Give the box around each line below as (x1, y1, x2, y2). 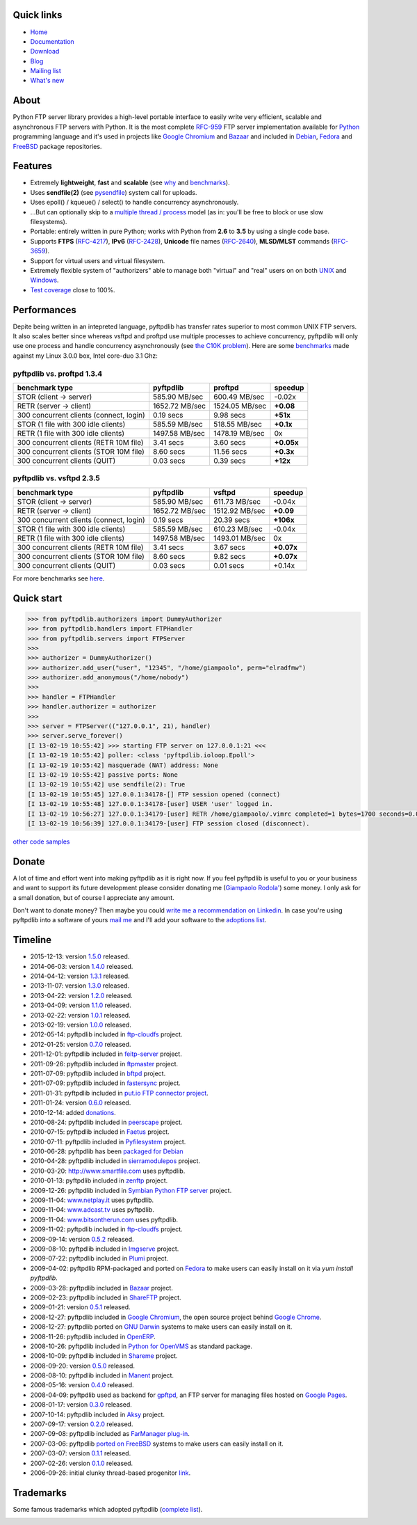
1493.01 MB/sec (213, 533, 266, 543)
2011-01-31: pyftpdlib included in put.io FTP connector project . (30, 1089, 208, 1097)
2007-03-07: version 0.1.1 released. (30, 1449, 131, 1457)
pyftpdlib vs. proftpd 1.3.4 (13, 369, 103, 379)
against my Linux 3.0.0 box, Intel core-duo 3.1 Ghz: (13, 351, 158, 360)
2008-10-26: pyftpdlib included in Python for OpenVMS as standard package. (30, 1342, 253, 1350)
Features (13, 160, 52, 172)
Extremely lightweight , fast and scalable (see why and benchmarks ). (30, 178, 230, 187)
